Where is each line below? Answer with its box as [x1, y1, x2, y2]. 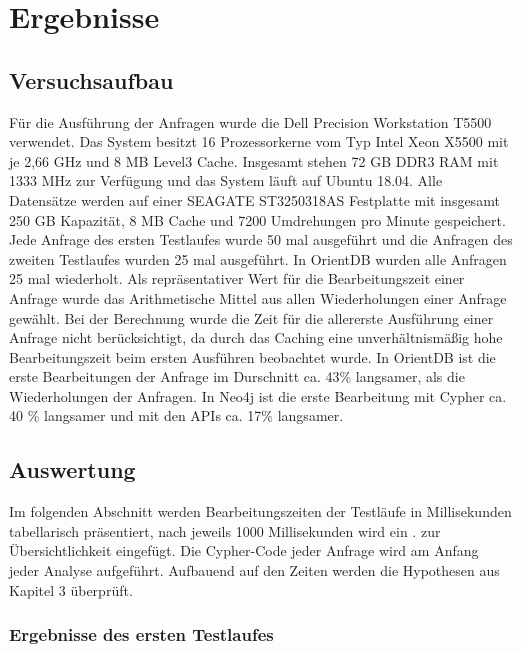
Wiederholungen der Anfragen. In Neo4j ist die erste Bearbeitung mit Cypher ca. [9, 385, 507, 406]
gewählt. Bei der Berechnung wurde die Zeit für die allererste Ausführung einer [9, 307, 494, 328]
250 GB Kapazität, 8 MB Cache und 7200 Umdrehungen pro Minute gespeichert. [9, 209, 506, 230]
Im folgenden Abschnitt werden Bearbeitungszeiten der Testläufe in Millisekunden [9, 501, 512, 522]
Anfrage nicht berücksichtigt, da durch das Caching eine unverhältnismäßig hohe [9, 327, 503, 348]
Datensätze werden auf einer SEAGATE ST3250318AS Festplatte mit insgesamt [9, 189, 500, 210]
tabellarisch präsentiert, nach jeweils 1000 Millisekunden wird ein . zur [9, 520, 441, 541]
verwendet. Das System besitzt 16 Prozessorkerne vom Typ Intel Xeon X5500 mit [9, 131, 509, 152]
